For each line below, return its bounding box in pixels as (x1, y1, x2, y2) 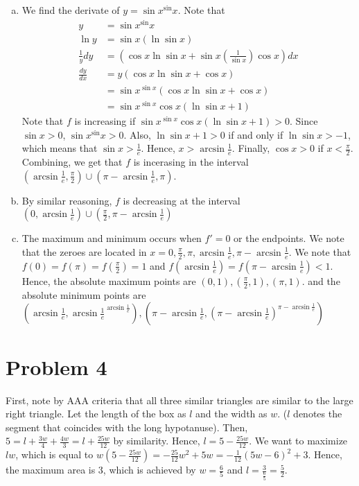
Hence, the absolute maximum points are (21, 273, 196, 288)
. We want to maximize (249, 433, 348, 448)
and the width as (195, 406, 268, 421)
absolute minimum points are (21, 287, 146, 302)
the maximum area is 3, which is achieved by (6, 462, 196, 477)
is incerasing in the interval (133, 155, 249, 169)
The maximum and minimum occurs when (21, 231, 202, 245)
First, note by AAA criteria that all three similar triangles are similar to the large (6, 392, 353, 407)
